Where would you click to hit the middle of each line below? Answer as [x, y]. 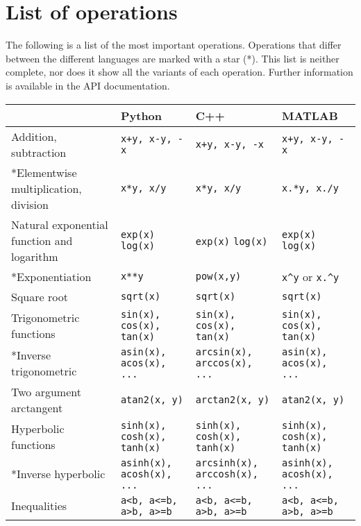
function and [42, 240]
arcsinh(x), [227, 463]
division [30, 204]
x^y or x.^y [311, 276]
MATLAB [310, 115]
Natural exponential [60, 224]
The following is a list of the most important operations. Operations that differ [174, 45]
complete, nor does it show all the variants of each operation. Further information [179, 72]
